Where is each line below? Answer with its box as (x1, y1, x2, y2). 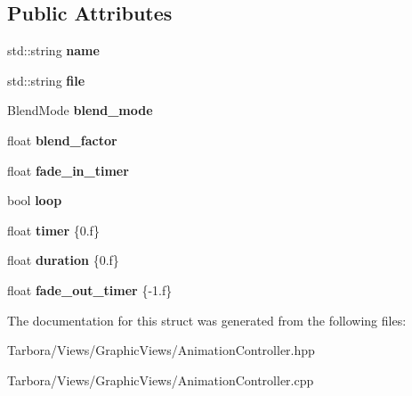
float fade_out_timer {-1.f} (7, 280, 173, 299)
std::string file (7, 70, 85, 89)
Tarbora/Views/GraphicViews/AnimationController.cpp (7, 370, 314, 389)
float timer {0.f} (7, 220, 100, 239)
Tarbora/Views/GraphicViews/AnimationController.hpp (7, 341, 315, 359)
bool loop (7, 191, 62, 210)
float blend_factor (7, 130, 117, 149)
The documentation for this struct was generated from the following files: (7, 310, 407, 329)
